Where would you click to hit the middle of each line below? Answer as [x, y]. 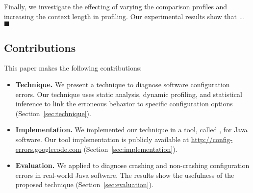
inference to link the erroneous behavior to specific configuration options [124, 104]
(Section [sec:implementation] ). [130, 149]
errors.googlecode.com [48, 149]
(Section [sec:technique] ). [53, 113]
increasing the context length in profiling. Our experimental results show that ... [125, 16]
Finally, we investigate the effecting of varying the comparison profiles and [116, 6]
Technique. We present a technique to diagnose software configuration [123, 84]
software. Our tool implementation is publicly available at [102, 139]
